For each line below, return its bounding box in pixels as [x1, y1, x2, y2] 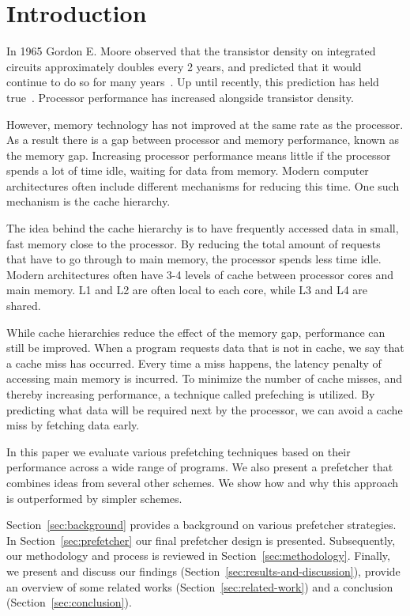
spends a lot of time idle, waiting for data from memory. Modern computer [6, 162, 369, 179]
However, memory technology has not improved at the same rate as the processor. [6, 115, 404, 132]
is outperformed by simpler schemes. [6, 489, 182, 506]
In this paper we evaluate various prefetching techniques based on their [6, 443, 351, 459]
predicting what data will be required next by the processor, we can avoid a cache [6, 401, 403, 418]
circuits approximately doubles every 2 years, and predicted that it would [6, 58, 362, 74]
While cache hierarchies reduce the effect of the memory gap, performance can [6, 323, 386, 340]
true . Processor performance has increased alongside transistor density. [6, 89, 354, 105]
